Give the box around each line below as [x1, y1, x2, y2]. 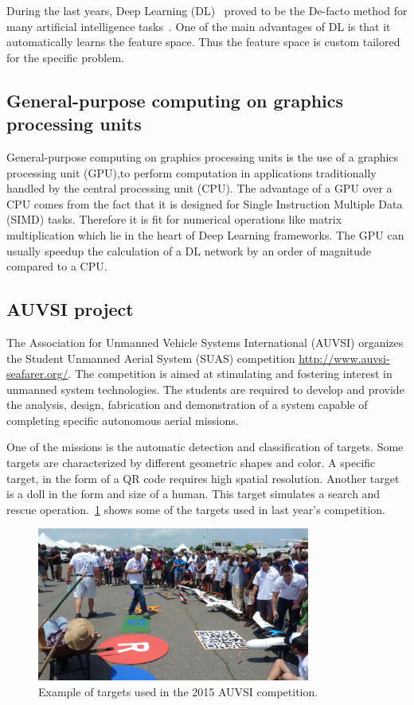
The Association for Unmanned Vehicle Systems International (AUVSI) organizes [6, 333, 404, 350]
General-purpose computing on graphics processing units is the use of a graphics [6, 148, 399, 165]
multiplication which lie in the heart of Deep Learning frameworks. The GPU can [6, 226, 404, 243]
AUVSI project [6, 297, 134, 321]
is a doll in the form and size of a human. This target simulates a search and [6, 485, 381, 502]
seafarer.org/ [6, 365, 68, 382]
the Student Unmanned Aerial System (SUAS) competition [6, 349, 295, 366]
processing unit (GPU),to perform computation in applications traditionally [6, 164, 377, 181]
